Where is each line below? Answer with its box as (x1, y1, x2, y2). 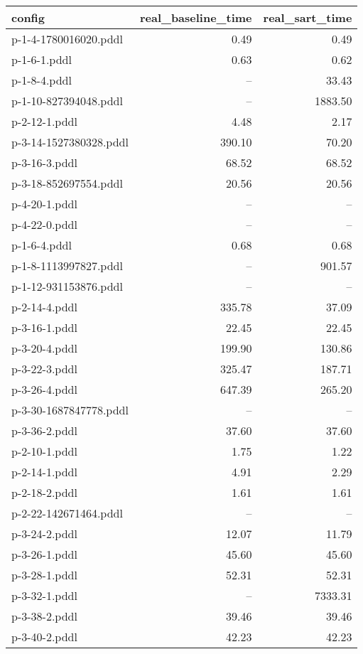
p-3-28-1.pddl (11, 567, 77, 583)
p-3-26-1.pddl (11, 546, 77, 562)
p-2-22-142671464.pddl (11, 505, 123, 521)
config (11, 9, 45, 26)
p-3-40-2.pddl (11, 628, 77, 645)
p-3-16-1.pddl (11, 319, 77, 336)
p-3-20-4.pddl (11, 340, 77, 356)
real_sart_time (263, 9, 352, 26)
